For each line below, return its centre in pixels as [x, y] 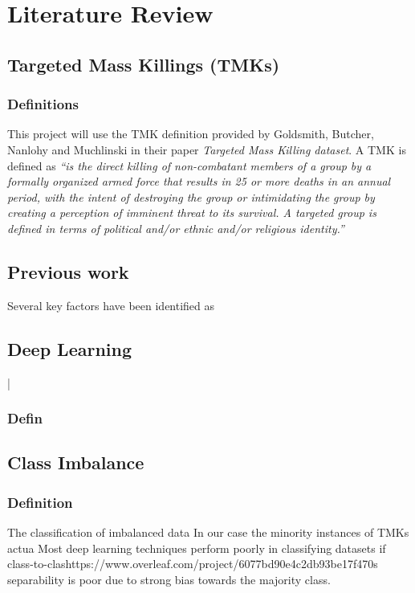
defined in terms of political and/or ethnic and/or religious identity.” [176, 228]
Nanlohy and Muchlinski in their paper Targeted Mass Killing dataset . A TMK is [207, 149]
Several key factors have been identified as [111, 305]
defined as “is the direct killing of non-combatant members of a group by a [189, 165]
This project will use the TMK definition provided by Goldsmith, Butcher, [191, 134]
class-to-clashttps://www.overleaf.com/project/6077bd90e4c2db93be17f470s [193, 564]
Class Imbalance [76, 462]
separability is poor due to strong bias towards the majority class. [169, 579]
